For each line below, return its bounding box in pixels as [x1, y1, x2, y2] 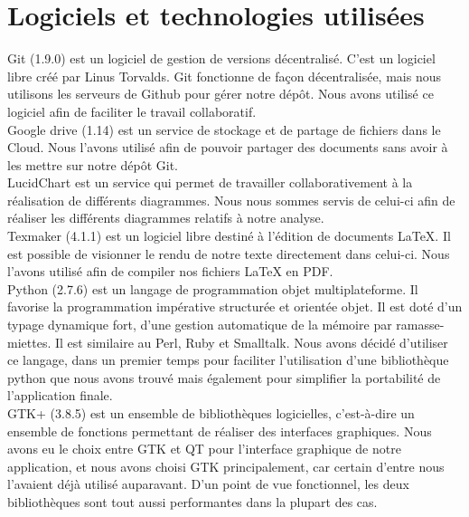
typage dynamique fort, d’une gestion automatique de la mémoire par [7, 315, 392, 334]
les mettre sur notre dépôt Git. [7, 155, 178, 174]
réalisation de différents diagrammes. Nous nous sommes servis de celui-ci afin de [7, 190, 455, 209]
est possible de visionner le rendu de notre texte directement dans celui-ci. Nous [7, 244, 450, 263]
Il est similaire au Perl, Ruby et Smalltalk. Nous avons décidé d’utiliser [54, 332, 448, 351]
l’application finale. [7, 386, 113, 405]
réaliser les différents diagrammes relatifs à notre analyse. [7, 208, 324, 227]
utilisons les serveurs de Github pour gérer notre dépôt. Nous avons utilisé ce [7, 84, 434, 103]
